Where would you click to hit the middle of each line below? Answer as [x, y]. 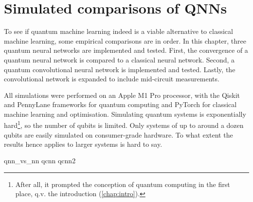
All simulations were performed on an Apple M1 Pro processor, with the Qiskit [122, 95]
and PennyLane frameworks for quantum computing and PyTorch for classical [120, 104]
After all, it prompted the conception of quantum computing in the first [123, 184]
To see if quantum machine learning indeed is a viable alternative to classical [118, 31]
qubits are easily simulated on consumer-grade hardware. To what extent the [118, 134]
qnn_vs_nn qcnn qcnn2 [40, 160]
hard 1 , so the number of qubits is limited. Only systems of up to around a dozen [124, 124]
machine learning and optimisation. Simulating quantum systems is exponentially [125, 114]
